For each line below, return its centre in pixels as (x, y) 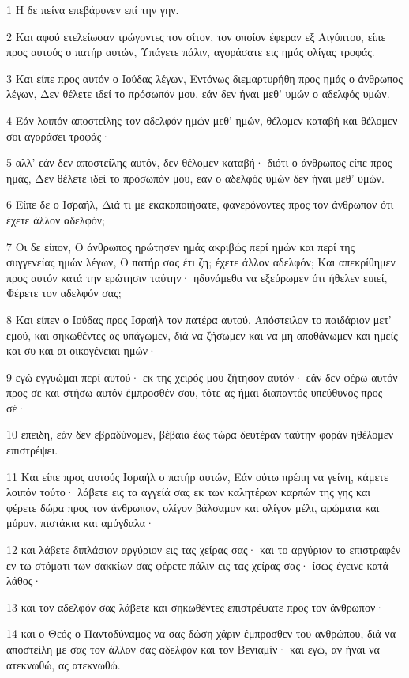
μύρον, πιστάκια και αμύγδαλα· (81, 523)
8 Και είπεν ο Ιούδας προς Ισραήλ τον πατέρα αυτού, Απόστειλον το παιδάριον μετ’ (199, 319)
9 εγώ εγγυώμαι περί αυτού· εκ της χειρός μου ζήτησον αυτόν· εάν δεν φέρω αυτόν (202, 377)
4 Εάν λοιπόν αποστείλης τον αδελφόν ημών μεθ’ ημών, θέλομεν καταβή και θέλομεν (202, 120)
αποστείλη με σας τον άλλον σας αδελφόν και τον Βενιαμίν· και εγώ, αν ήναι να (193, 649)
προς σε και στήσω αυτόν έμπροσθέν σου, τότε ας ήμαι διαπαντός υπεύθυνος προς (195, 392)
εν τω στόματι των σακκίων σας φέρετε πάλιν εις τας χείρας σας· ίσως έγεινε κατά (197, 565)
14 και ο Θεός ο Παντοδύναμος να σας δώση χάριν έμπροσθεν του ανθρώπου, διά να (201, 633)
